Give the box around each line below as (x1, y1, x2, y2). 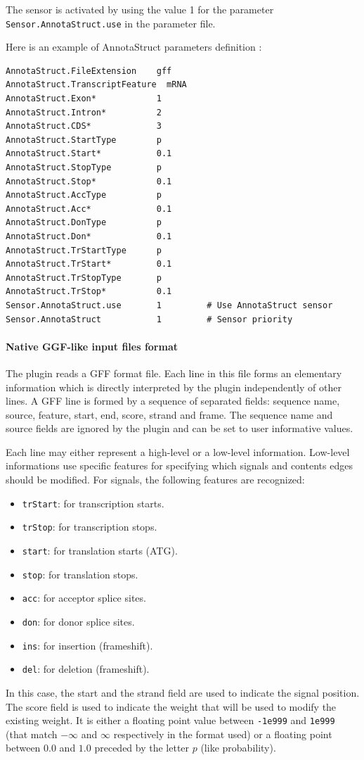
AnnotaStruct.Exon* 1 (6, 94, 162, 104)
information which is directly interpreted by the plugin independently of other (6, 379, 342, 394)
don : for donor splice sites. (22, 614, 135, 628)
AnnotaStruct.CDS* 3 (6, 121, 162, 132)
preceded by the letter (94, 740, 190, 755)
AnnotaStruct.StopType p (6, 163, 162, 172)
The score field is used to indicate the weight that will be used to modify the (6, 699, 337, 714)
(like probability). (200, 740, 276, 755)
